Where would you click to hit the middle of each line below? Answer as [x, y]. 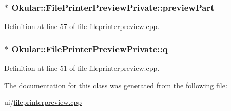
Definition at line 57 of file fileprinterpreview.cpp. [82, 26]
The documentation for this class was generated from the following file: [116, 85]
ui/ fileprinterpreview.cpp [43, 102]
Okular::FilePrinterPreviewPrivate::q [90, 49]
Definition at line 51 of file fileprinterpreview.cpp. [82, 68]
